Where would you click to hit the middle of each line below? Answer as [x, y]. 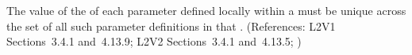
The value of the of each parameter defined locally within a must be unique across [206, 10]
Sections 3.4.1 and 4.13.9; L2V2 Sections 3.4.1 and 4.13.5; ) [154, 41]
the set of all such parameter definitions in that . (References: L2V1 [171, 26]
